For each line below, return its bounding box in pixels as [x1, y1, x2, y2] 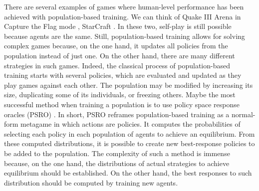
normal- [231, 109, 256, 119]
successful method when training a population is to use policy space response [4, 99, 240, 109]
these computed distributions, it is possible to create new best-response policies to [4, 138, 255, 149]
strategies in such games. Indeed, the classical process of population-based [4, 60, 231, 70]
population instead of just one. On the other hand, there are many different [4, 50, 235, 60]
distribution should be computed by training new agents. [4, 177, 178, 188]
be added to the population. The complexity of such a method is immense [4, 148, 230, 158]
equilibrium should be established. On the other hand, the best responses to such [4, 168, 252, 178]
